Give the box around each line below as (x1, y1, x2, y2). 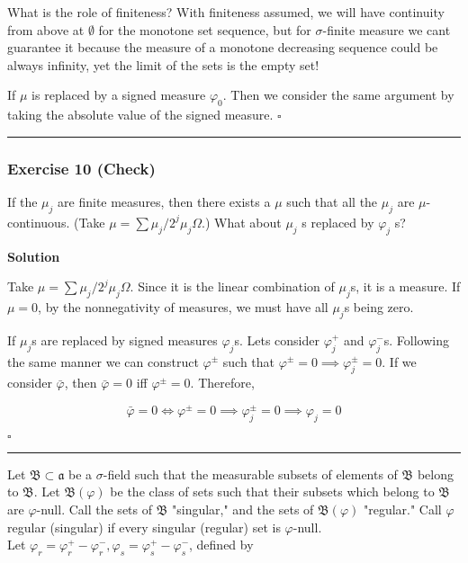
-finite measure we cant (322, 20, 451, 39)
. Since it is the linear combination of (130, 277, 335, 296)
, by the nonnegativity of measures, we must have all (38, 297, 328, 316)
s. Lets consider (234, 330, 319, 349)
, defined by (189, 535, 254, 554)
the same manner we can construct (7, 352, 199, 371)
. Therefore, (190, 373, 255, 392)
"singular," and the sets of (171, 500, 314, 519)
